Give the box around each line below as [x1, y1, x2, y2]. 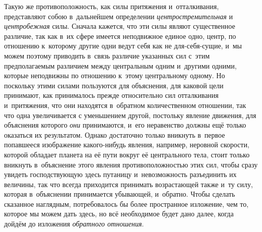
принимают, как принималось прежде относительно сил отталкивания [4, 90, 219, 100]
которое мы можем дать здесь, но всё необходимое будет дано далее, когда [4, 208, 234, 219]
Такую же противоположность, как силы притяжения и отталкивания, [4, 1, 219, 11]
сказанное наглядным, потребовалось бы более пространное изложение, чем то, [4, 198, 249, 209]
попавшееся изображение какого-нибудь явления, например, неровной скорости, [4, 139, 249, 150]
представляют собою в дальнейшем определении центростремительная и [4, 11, 233, 21]
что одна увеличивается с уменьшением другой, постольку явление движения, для [4, 109, 256, 120]
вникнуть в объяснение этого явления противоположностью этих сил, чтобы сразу [4, 159, 258, 169]
